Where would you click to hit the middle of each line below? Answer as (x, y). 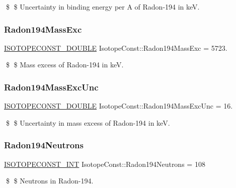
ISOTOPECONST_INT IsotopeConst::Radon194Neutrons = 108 (105, 164)
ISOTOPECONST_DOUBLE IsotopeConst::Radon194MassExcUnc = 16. (119, 106)
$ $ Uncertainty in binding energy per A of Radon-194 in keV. (103, 7)
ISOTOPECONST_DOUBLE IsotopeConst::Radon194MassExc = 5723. (116, 48)
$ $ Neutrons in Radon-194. (50, 181)
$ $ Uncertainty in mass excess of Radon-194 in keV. (88, 122)
